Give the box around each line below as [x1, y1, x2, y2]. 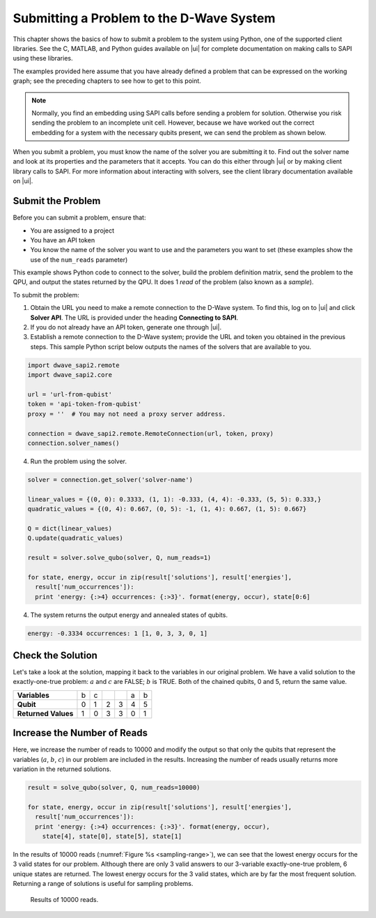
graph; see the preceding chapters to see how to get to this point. [13, 77, 201, 85]
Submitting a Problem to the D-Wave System [13, 10, 276, 26]
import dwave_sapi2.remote [27, 361, 120, 369]
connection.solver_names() [27, 439, 120, 447]
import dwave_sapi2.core [27, 371, 113, 379]
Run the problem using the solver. [30, 457, 127, 465]
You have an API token [30, 235, 95, 244]
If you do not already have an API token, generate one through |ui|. [30, 323, 222, 332]
